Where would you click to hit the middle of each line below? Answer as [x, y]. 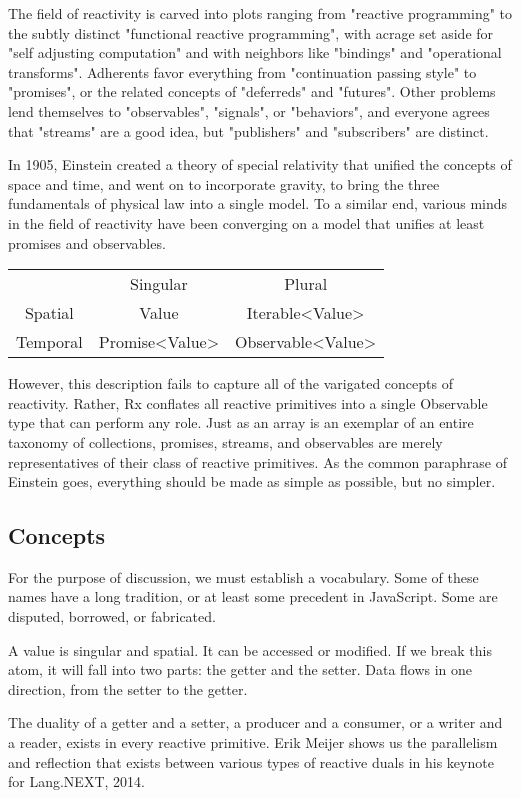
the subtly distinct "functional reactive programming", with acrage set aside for [251, 32]
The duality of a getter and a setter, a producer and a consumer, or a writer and [255, 722]
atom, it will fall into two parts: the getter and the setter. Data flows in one [240, 669]
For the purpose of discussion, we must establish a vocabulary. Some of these [243, 576]
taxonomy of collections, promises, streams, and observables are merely [225, 441]
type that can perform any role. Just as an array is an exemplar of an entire [241, 422]
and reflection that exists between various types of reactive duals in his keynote [251, 761]
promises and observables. [87, 242]
